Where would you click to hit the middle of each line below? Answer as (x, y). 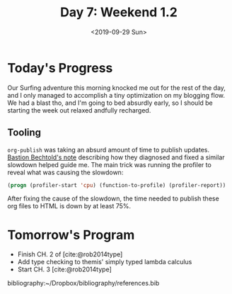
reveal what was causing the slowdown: (65, 172)
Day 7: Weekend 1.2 (119, 12)
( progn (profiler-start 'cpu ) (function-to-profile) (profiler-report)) (117, 185)
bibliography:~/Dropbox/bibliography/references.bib (83, 283)
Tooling (24, 133)
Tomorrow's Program (71, 235)
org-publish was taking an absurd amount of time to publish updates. (109, 149)
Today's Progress (60, 68)
